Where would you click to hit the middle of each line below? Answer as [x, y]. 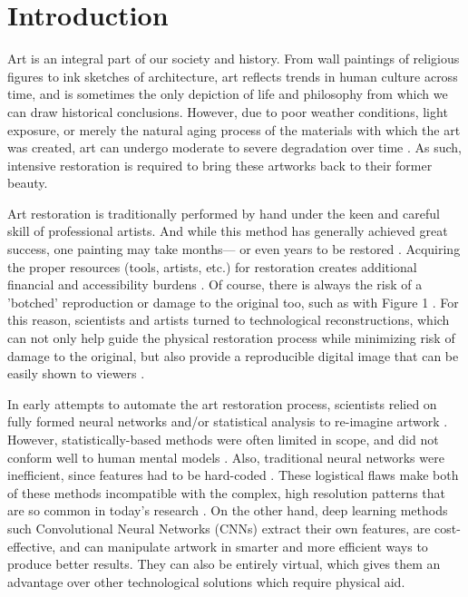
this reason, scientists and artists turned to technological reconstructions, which [229, 320]
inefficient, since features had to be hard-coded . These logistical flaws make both [233, 475]
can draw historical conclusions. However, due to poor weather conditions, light [228, 111]
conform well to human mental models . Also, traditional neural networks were [226, 457]
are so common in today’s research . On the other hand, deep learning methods [228, 510]
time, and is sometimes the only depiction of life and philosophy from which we [228, 94]
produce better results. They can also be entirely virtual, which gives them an [224, 564]
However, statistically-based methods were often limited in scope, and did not [223, 439]
